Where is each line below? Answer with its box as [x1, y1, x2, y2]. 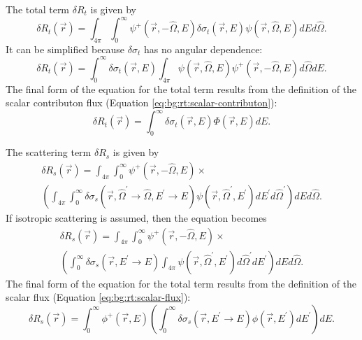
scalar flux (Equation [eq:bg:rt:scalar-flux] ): [6, 290, 191, 304]
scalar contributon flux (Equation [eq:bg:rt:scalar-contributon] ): [6, 95, 277, 110]
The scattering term [6, 145, 92, 160]
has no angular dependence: [143, 41, 263, 56]
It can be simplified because [6, 41, 125, 56]
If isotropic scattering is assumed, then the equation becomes [6, 210, 267, 225]
